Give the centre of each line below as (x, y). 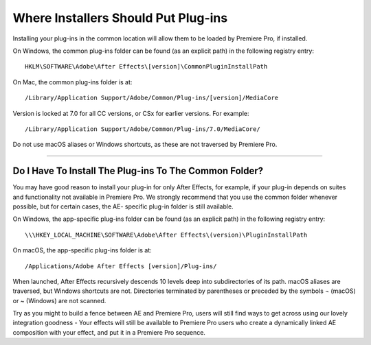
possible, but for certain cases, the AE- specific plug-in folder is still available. (123, 206)
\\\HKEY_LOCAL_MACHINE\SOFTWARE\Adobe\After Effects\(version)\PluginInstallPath (166, 235)
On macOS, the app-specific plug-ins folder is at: (82, 250)
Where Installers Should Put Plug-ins (120, 18)
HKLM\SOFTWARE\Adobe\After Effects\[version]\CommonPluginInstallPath (146, 67)
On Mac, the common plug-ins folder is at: (72, 82)
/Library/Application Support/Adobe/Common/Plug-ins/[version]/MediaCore (152, 98)
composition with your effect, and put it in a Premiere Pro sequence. (109, 332)
